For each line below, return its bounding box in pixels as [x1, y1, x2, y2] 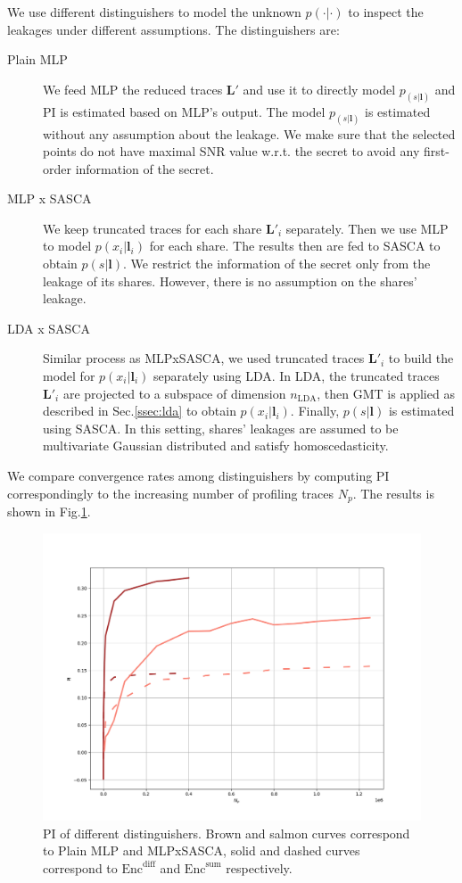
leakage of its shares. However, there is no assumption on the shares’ [43, 271, 417, 290]
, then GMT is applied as [317, 384, 455, 402]
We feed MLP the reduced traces [43, 79, 223, 98]
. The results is [352, 483, 434, 502]
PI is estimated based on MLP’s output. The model [43, 102, 326, 120]
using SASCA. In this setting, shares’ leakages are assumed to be [43, 418, 399, 437]
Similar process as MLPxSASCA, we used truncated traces [43, 349, 365, 367]
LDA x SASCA [7, 318, 90, 337]
